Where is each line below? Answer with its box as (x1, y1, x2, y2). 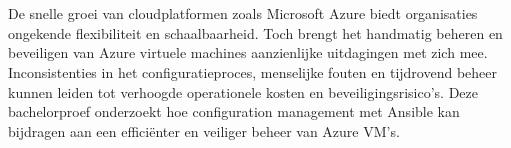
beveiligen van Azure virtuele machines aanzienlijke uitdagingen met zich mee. (8, 42, 488, 63)
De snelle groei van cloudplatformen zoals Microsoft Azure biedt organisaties (8, 3, 478, 24)
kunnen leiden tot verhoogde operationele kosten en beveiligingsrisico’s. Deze (8, 81, 479, 102)
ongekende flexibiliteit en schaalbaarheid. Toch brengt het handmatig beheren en (8, 22, 503, 43)
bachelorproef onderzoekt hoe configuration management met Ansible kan (8, 101, 460, 122)
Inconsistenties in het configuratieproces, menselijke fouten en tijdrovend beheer (8, 61, 497, 82)
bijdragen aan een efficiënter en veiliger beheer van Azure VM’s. (8, 120, 400, 141)
